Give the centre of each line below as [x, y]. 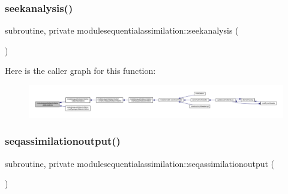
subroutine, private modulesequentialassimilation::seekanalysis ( [122, 30]
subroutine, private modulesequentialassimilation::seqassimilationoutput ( [140, 163]
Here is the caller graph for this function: [80, 71]
